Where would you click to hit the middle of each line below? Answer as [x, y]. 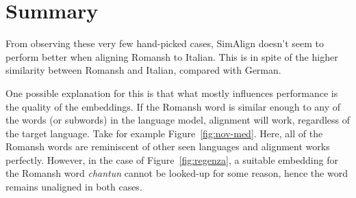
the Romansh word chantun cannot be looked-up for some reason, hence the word [177, 173]
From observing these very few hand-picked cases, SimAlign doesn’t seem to [165, 43]
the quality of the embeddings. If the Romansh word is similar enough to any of [173, 106]
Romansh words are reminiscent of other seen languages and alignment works [168, 146]
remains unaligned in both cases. [74, 187]
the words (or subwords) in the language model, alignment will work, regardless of [178, 120]
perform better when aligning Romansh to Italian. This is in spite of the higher [172, 56]
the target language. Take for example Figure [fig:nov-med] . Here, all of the [164, 133]
